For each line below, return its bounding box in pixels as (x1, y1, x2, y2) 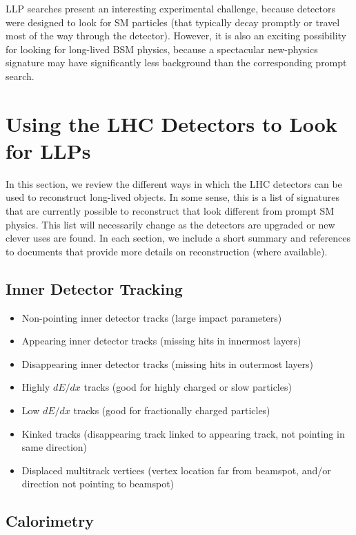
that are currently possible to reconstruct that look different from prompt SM (6, 204, 335, 218)
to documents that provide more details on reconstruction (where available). (6, 244, 328, 258)
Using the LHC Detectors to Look (6, 109, 337, 137)
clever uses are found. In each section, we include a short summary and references (6, 231, 350, 245)
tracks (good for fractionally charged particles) (73, 403, 270, 418)
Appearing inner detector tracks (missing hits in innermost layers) (21, 333, 301, 348)
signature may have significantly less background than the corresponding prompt (6, 55, 347, 70)
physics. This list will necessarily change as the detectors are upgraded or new (6, 217, 335, 231)
